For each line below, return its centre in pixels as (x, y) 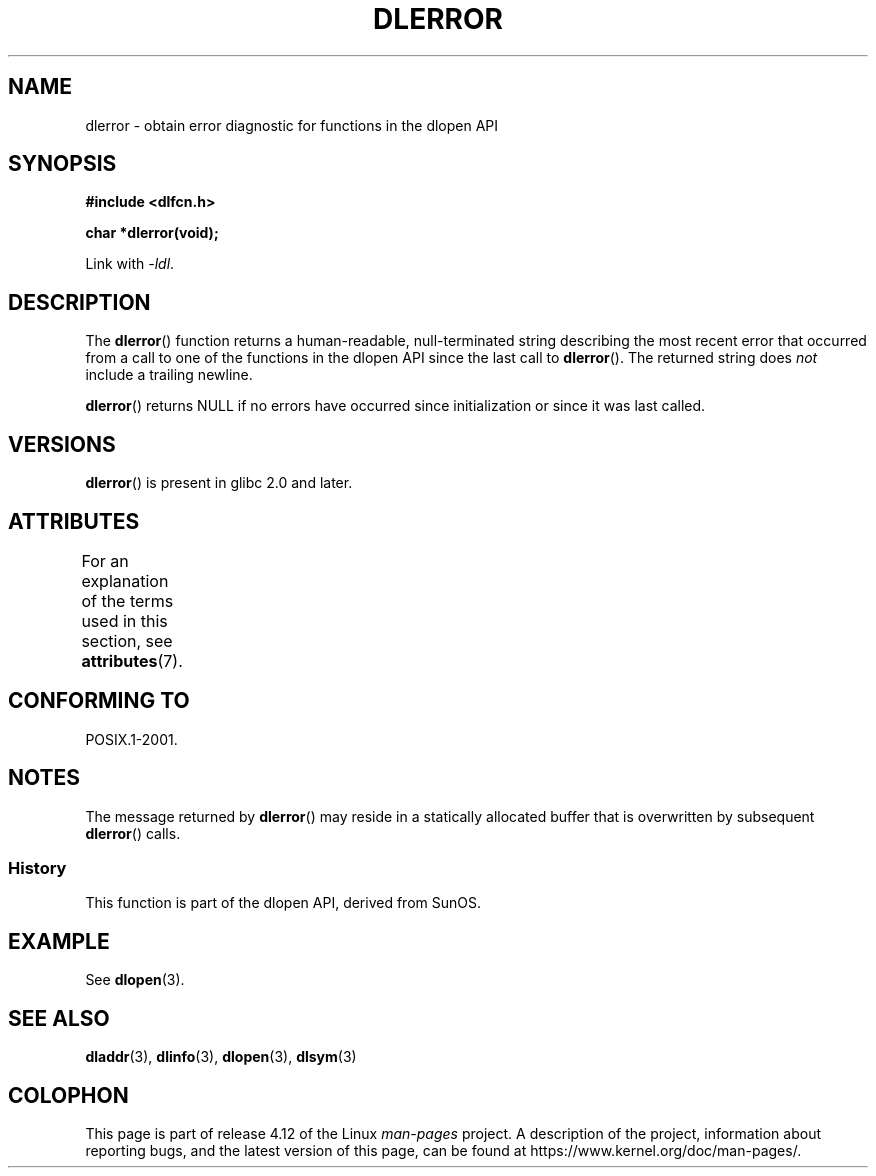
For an (105, 560)
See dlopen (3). (135, 980)
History (37, 868)
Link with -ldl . (130, 264)
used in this (124, 620)
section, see (127, 640)
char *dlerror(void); (152, 233)
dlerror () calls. (133, 833)
